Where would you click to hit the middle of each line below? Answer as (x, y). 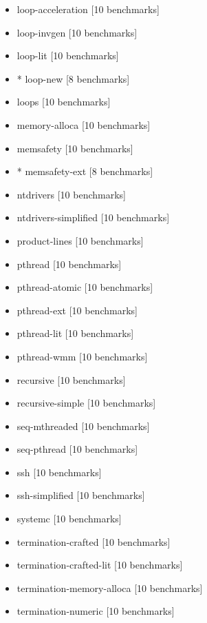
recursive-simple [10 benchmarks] (86, 403)
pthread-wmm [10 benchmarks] (82, 356)
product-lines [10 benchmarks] (80, 240)
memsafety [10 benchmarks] (75, 148)
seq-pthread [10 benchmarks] (77, 449)
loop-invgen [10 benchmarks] (77, 32)
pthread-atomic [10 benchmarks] (85, 287)
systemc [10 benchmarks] (69, 519)
